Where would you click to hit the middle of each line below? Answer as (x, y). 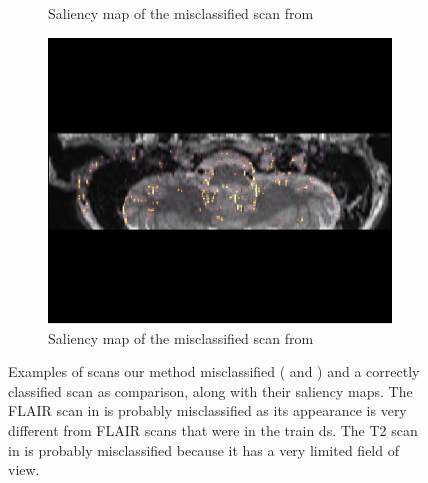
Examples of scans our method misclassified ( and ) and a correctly (214, 371)
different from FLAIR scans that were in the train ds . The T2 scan (213, 429)
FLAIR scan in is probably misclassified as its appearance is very (207, 410)
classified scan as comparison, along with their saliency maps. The (210, 390)
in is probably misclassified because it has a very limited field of (203, 449)
